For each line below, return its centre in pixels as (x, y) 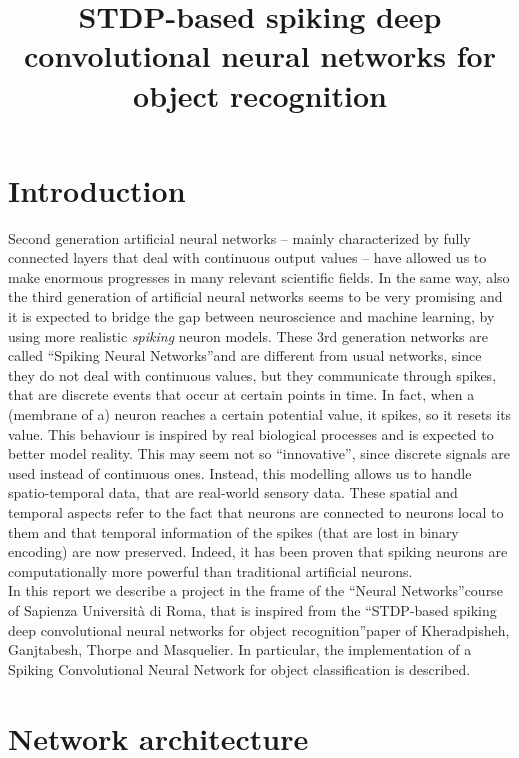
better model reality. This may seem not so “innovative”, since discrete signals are (259, 453)
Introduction (97, 189)
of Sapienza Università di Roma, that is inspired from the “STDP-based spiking (252, 609)
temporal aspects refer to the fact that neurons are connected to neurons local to (256, 512)
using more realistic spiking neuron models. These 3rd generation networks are (248, 335)
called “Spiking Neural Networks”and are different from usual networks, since (245, 355)
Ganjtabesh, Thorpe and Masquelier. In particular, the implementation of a (240, 649)
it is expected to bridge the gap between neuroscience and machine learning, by (251, 316)
